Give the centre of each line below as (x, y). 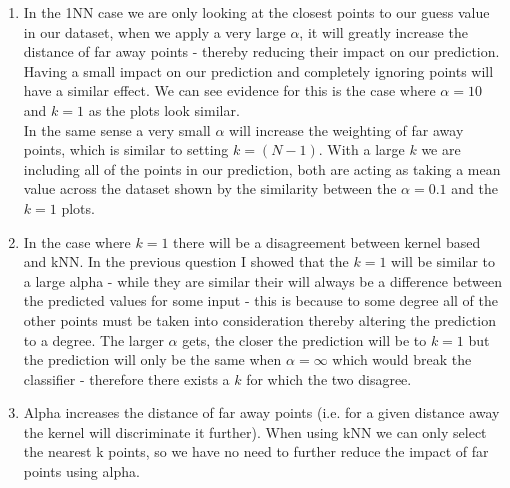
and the (474, 188)
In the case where (77, 241)
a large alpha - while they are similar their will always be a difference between (263, 280)
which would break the (402, 359)
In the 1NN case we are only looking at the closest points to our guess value (256, 12)
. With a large (361, 149)
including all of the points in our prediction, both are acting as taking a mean (262, 168)
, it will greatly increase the (383, 31)
